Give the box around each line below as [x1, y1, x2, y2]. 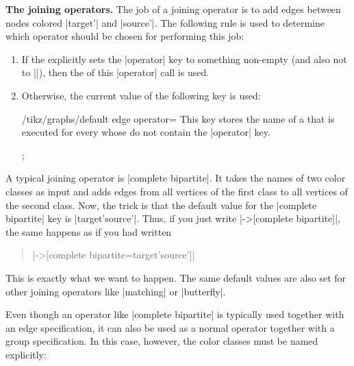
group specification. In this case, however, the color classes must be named [5, 334, 318, 348]
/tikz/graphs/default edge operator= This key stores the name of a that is [21, 111, 335, 125]
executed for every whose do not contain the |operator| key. [21, 125, 270, 139]
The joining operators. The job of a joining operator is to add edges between [5, 2, 341, 16]
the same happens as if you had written [5, 224, 172, 239]
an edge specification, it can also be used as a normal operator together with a [5, 320, 335, 334]
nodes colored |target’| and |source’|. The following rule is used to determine [5, 15, 325, 29]
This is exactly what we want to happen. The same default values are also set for [5, 270, 346, 284]
